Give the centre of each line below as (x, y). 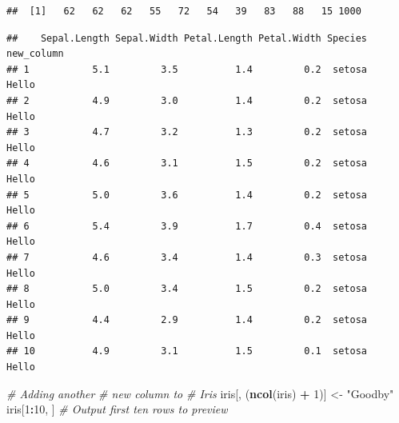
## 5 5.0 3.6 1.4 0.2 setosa (187, 195)
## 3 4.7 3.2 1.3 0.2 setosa (187, 132)
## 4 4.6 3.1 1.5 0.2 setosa (187, 164)
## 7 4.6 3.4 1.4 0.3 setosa (187, 257)
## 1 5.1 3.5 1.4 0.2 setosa (187, 69)
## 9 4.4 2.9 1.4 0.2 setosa (187, 320)
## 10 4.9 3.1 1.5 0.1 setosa (187, 351)
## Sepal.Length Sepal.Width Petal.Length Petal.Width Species (187, 38)
